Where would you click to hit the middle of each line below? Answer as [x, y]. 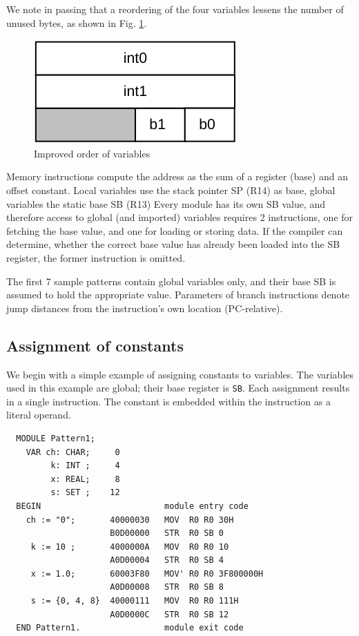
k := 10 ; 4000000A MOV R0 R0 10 [130, 547]
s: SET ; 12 [85, 493]
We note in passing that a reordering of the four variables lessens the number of [175, 9]
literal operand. [39, 415]
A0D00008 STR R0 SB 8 [167, 587]
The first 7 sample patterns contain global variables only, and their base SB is [171, 281]
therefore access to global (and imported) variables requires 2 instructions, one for [180, 217]
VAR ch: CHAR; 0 [73, 452]
